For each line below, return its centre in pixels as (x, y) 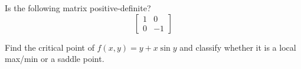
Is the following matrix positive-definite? (78, 8)
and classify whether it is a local (238, 47)
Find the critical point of (50, 47)
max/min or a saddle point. (55, 59)
